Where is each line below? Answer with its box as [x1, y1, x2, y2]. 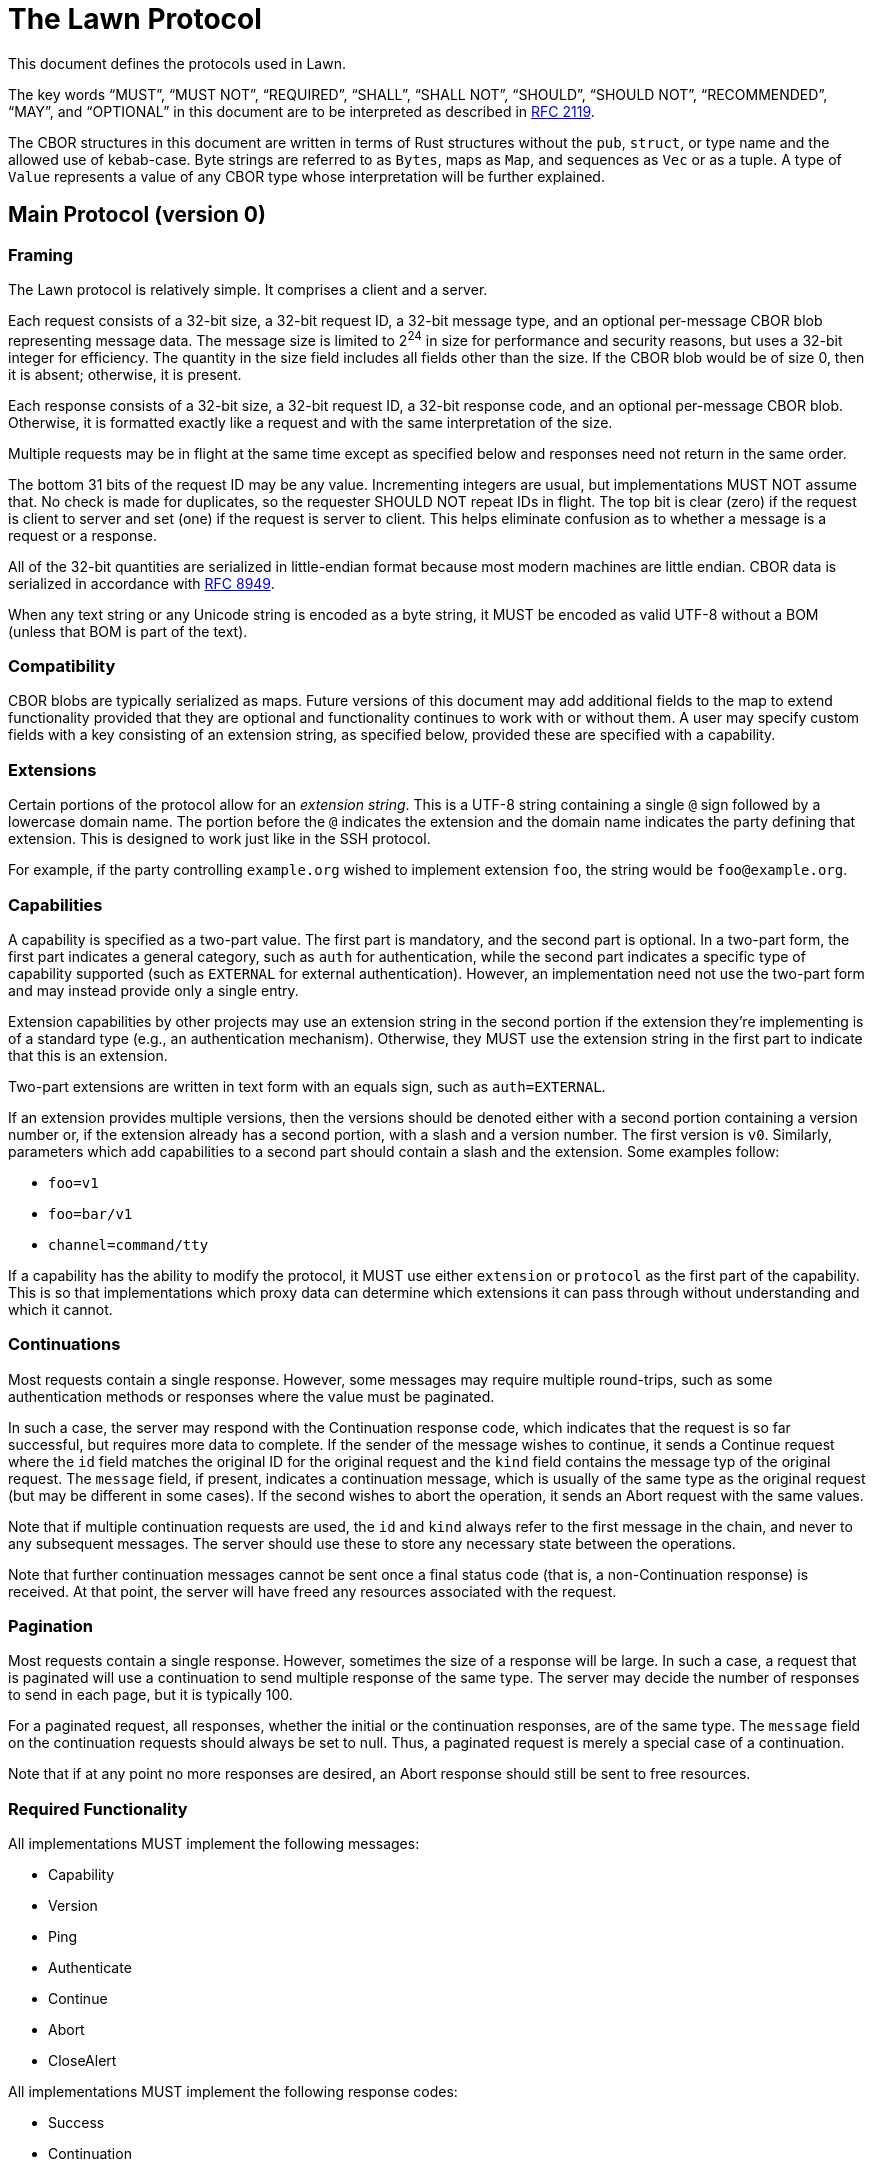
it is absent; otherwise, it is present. [8, 365, 242, 383]
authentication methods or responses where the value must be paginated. [8, 1387, 495, 1405]
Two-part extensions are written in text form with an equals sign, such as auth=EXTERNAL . [8, 1077, 606, 1095]
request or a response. [8, 526, 157, 544]
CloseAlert [48, 2052, 117, 2070]
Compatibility [8, 656, 116, 676]
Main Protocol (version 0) [8, 202, 266, 228]
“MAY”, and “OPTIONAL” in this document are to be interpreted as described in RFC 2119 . [8, 102, 595, 120]
